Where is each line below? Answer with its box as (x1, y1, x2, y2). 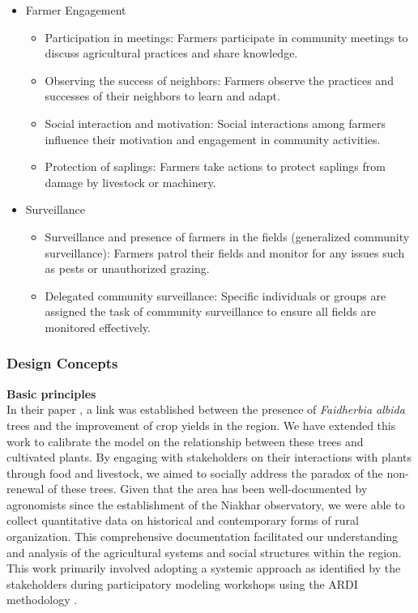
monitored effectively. (45, 318, 151, 335)
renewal (6, 480, 45, 497)
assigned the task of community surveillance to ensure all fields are (45, 303, 377, 320)
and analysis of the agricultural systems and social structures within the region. (6, 543, 402, 560)
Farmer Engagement (25, 2, 126, 18)
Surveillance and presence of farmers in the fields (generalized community (45, 228, 410, 245)
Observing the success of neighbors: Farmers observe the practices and (45, 71, 394, 88)
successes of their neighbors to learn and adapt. (45, 87, 280, 104)
